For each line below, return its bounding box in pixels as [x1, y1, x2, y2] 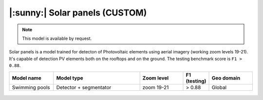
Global [211, 84, 226, 91]
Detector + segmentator [56, 84, 112, 91]
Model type [56, 74, 84, 81]
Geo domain [211, 74, 241, 81]
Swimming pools [12, 84, 50, 91]
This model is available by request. [22, 35, 92, 41]
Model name [12, 74, 41, 81]
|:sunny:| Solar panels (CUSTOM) [9, 7, 147, 18]
